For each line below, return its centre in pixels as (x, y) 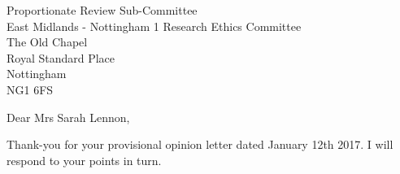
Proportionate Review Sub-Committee (102, 10)
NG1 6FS (30, 89)
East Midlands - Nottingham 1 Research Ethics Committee (154, 26)
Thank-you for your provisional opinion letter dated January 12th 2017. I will (200, 144)
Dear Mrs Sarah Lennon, (68, 117)
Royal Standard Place (61, 57)
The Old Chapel (47, 42)
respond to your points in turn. (84, 160)
